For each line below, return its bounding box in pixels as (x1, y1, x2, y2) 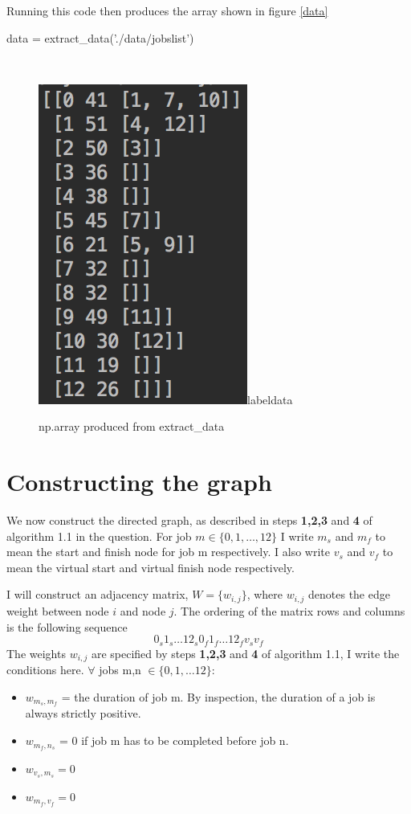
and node (120, 602, 166, 619)
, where (246, 586, 283, 603)
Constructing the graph (6, 465, 272, 498)
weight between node (6, 602, 109, 619)
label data (247, 391, 293, 407)
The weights (6, 644, 66, 661)
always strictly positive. (25, 705, 141, 722)
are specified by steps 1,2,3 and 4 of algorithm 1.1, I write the (91, 644, 400, 661)
